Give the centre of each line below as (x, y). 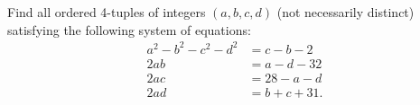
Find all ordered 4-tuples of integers (107, 12)
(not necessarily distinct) (345, 12)
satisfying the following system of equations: (129, 29)
